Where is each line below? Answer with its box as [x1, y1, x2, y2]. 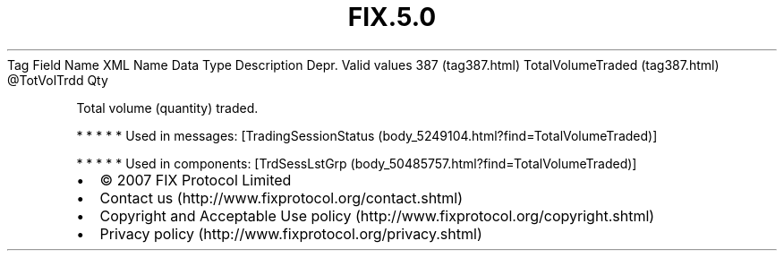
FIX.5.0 [347, 2, 437, 32]
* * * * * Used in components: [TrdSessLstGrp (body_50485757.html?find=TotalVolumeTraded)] [76, 155, 637, 171]
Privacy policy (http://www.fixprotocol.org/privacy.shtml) [99, 224, 482, 243]
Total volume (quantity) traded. [76, 99, 259, 116]
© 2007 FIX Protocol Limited [99, 170, 292, 189]
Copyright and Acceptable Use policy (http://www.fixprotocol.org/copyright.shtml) [99, 206, 655, 225]
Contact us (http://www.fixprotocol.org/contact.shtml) [99, 188, 464, 207]
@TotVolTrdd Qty [7, 72, 108, 88]
